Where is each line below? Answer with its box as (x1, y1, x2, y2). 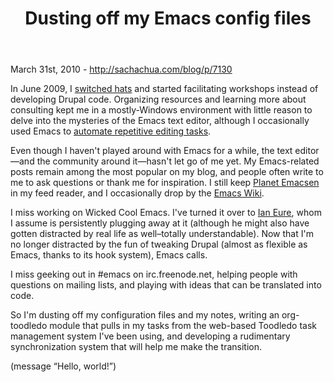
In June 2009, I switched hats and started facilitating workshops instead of (10, 83, 319, 95)
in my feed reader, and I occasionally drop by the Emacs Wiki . (10, 187, 265, 199)
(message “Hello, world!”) (10, 360, 117, 372)
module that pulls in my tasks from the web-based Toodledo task (49, 320, 317, 332)
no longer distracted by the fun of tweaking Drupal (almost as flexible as (10, 238, 308, 251)
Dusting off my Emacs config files (24, 7, 312, 30)
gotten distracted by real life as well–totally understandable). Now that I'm (10, 228, 314, 240)
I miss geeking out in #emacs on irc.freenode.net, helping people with (10, 268, 298, 281)
